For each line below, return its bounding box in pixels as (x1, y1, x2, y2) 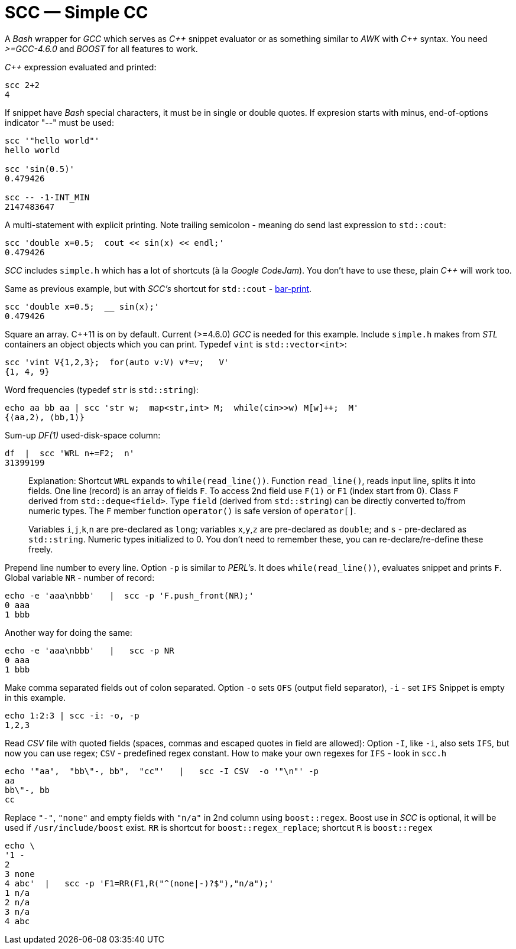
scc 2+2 (5, 80, 40, 90)
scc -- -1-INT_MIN (5, 192, 90, 202)
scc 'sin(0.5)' (5, 164, 75, 174)
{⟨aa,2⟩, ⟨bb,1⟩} (5, 412, 85, 422)
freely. (28, 544, 53, 554)
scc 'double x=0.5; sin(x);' (5, 301, 160, 311)
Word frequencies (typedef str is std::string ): (5, 384, 199, 395)
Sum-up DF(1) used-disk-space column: (5, 430, 161, 440)
